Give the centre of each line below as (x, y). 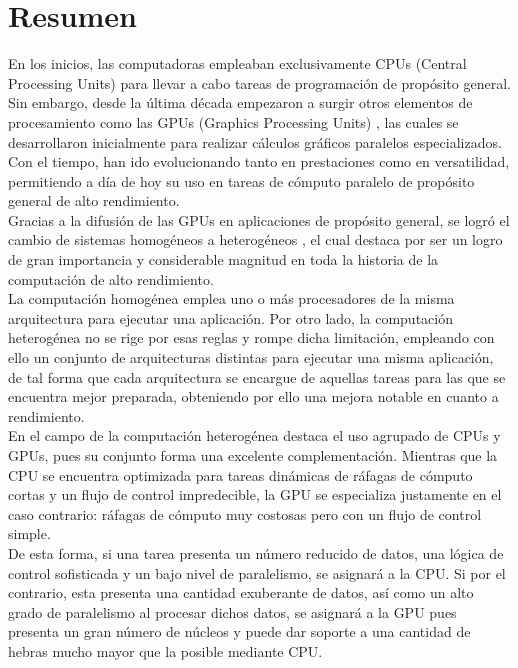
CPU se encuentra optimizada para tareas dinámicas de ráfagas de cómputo (240, 474)
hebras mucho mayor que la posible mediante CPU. (165, 650)
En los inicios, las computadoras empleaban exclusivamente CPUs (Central (237, 63)
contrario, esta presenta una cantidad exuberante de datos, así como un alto (241, 592)
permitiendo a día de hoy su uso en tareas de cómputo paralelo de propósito (241, 180)
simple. (29, 533)
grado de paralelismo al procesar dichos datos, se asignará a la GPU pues (232, 611)
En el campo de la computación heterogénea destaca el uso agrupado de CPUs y (254, 435)
